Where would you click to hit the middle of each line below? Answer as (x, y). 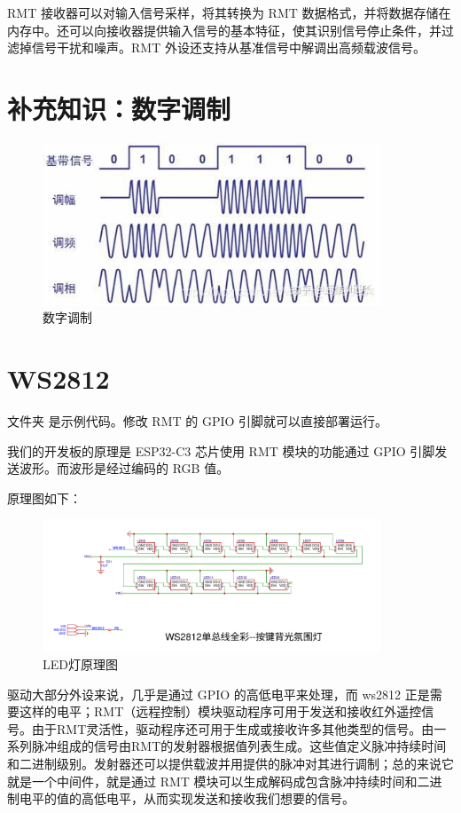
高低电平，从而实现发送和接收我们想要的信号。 (218, 798)
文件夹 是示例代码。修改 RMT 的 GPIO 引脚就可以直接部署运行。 (198, 420)
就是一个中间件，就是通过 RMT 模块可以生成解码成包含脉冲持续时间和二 (219, 781)
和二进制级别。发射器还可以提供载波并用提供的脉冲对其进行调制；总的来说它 (230, 763)
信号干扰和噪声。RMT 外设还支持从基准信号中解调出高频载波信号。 (228, 47)
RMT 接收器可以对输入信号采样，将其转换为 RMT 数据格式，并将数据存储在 (229, 12)
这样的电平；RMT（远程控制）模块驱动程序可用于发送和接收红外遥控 (220, 711)
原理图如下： (44, 497)
